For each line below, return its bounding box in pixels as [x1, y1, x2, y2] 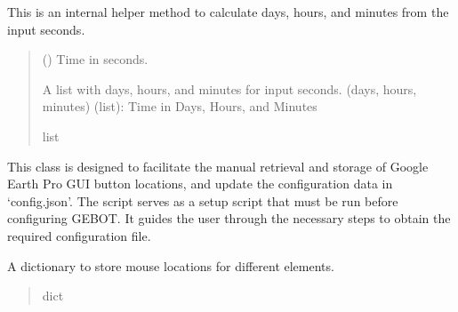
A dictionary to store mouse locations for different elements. [7, 256, 334, 275]
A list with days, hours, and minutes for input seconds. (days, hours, [42, 79, 417, 98]
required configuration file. [7, 226, 151, 244]
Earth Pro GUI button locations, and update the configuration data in [7, 174, 393, 193]
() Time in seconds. [42, 50, 149, 68]
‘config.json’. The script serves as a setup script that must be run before [7, 191, 398, 210]
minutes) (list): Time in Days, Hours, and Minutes [42, 97, 317, 116]
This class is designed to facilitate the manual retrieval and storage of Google [7, 156, 429, 175]
